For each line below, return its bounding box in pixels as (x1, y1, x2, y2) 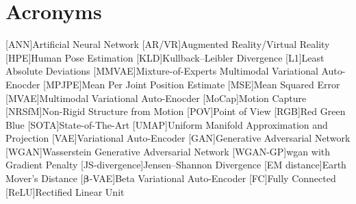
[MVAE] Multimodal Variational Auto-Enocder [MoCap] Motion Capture (5, 90, 307, 105)
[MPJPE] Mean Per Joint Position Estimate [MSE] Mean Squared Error (43, 77, 340, 91)
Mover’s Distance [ (5, 171, 84, 186)
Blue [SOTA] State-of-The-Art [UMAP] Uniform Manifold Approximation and (5, 117, 328, 131)
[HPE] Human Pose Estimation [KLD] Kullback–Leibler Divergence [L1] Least (5, 50, 325, 64)
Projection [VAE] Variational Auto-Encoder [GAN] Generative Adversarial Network (5, 131, 351, 145)
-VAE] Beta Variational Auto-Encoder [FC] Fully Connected (89, 171, 336, 186)
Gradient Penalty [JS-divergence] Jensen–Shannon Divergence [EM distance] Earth (5, 157, 346, 172)
